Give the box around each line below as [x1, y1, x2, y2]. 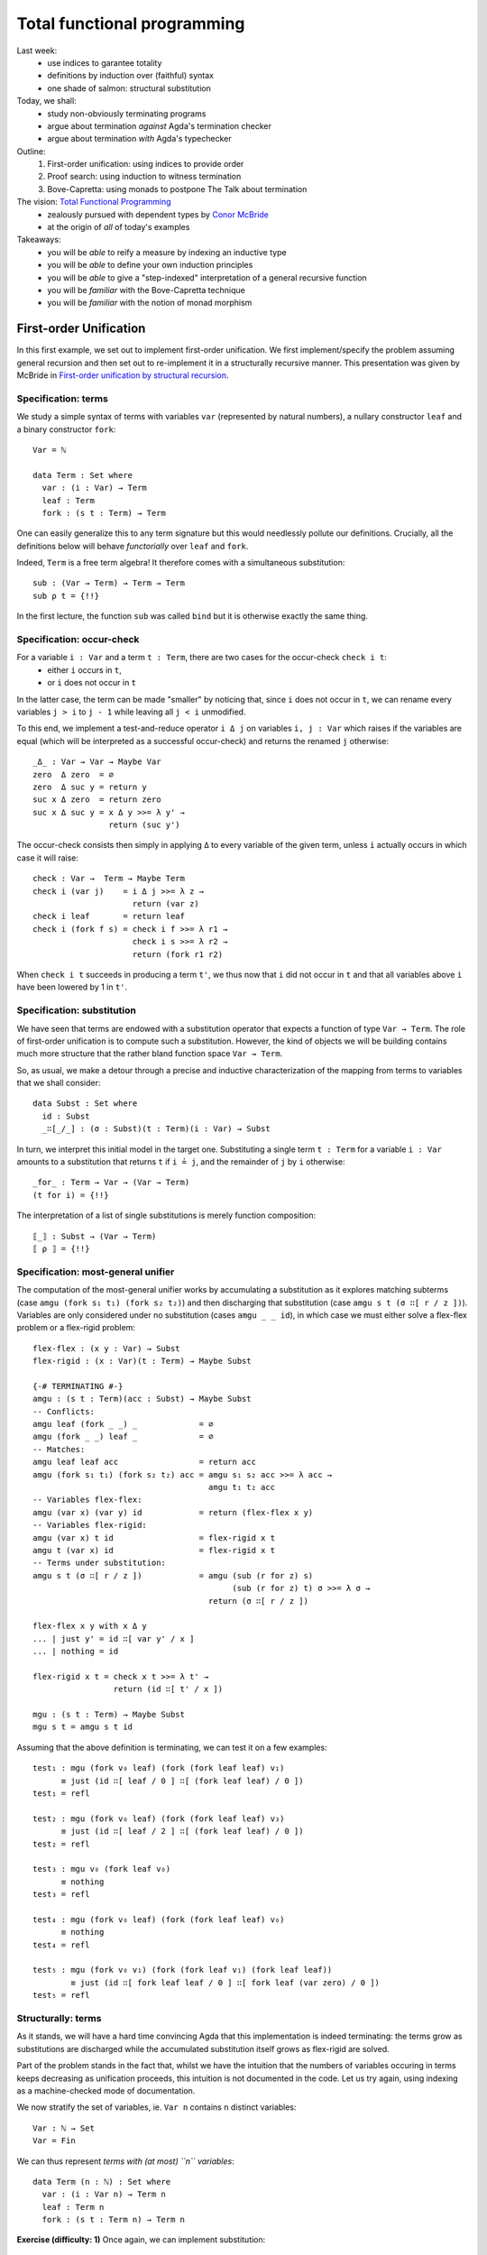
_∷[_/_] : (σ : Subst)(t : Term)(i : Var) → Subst [41, 1124, 271, 1134]
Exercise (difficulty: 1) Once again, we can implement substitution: [16, 2234, 266, 2245]
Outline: [16, 145, 46, 157]
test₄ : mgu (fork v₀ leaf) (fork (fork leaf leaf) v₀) [32, 1914, 285, 1925]
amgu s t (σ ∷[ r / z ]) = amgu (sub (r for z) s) [32, 1570, 314, 1580]
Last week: [16, 45, 58, 56]
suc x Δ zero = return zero [32, 795, 161, 805]
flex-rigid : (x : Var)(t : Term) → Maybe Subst [32, 1356, 252, 1367]
